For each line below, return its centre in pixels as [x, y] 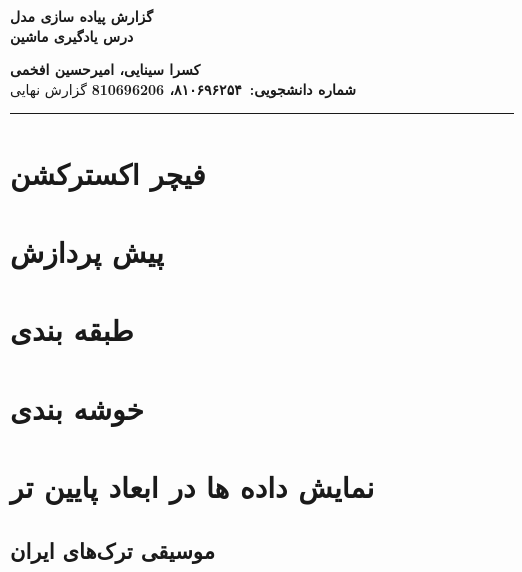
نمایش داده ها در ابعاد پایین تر [192, 486]
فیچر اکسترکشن [108, 172]
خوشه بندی [77, 407]
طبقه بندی [72, 329]
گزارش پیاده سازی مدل [81, 16]
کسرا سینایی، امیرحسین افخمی [105, 69]
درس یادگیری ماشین [72, 35]
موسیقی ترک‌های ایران [112, 549]
